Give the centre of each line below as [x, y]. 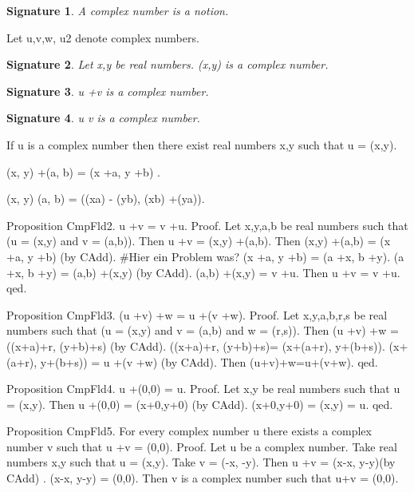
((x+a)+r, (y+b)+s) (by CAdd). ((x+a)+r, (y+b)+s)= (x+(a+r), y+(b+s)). [196, 345]
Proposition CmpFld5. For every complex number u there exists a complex [189, 431]
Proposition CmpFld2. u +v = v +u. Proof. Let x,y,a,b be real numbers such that [207, 225]
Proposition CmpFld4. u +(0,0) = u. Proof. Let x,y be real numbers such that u [203, 389]
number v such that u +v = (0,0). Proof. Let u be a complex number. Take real [202, 446]
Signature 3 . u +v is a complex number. [108, 91]
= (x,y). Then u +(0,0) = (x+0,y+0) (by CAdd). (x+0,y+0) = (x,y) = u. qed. [200, 404]
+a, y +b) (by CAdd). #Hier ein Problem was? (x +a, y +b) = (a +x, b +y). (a [205, 256]
